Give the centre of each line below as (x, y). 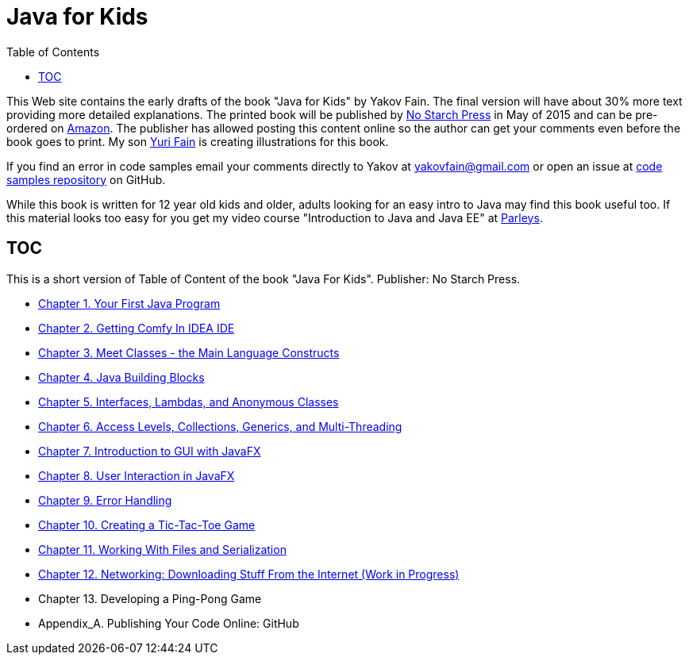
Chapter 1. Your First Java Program (129, 303)
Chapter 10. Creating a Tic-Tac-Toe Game (147, 525)
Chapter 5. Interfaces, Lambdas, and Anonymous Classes (189, 402)
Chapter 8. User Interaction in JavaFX (137, 475)
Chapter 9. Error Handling (105, 500)
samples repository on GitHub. (86, 179)
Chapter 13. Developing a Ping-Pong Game (150, 598)
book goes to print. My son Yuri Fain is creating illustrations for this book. (198, 141)
